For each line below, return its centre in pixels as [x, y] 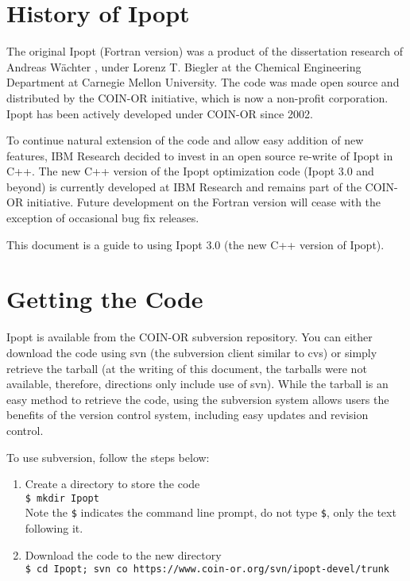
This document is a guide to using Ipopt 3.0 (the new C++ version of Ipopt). [195, 244]
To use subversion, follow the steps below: [108, 457]
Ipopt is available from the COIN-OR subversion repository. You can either [190, 337]
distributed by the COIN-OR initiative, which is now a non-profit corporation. [197, 97]
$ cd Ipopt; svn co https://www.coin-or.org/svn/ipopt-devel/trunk [207, 569]
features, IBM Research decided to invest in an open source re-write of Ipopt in [200, 155]
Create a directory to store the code [112, 484]
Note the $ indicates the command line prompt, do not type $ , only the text [211, 512]
